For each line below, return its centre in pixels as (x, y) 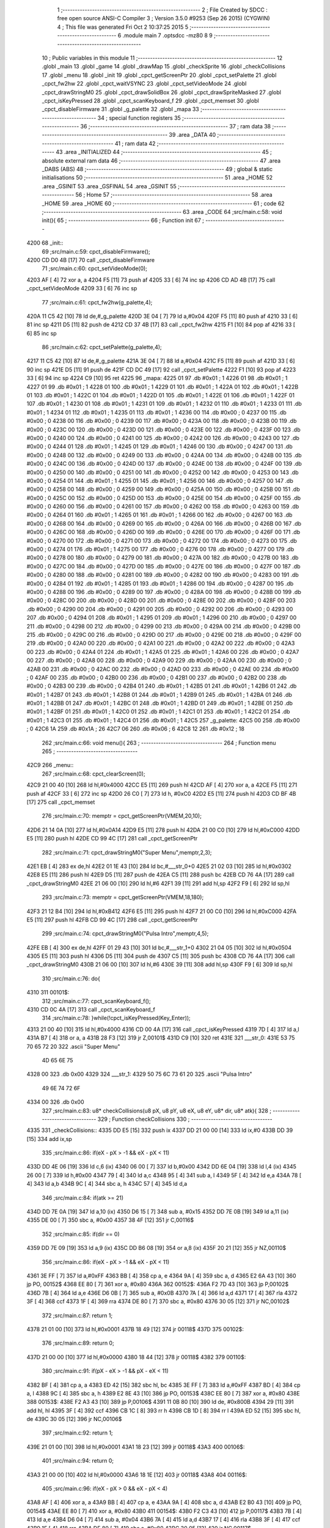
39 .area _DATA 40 (193, 135)
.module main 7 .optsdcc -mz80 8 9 (168, 35)
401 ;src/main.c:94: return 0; (78, 1461)
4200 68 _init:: (45, 243)
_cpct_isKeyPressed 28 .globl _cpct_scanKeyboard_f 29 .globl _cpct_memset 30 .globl (150, 100)
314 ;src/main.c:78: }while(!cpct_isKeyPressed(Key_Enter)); (116, 1018)
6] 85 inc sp (42, 333)
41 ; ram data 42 (135, 143)
